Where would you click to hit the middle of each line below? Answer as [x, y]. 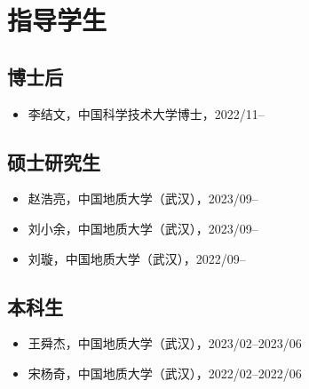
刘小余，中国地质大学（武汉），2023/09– [143, 228]
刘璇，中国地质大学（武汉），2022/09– [137, 258]
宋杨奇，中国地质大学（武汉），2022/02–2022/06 [165, 373]
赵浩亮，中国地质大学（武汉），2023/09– [143, 198]
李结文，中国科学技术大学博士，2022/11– [146, 113]
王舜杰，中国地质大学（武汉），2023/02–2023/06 [165, 343]
